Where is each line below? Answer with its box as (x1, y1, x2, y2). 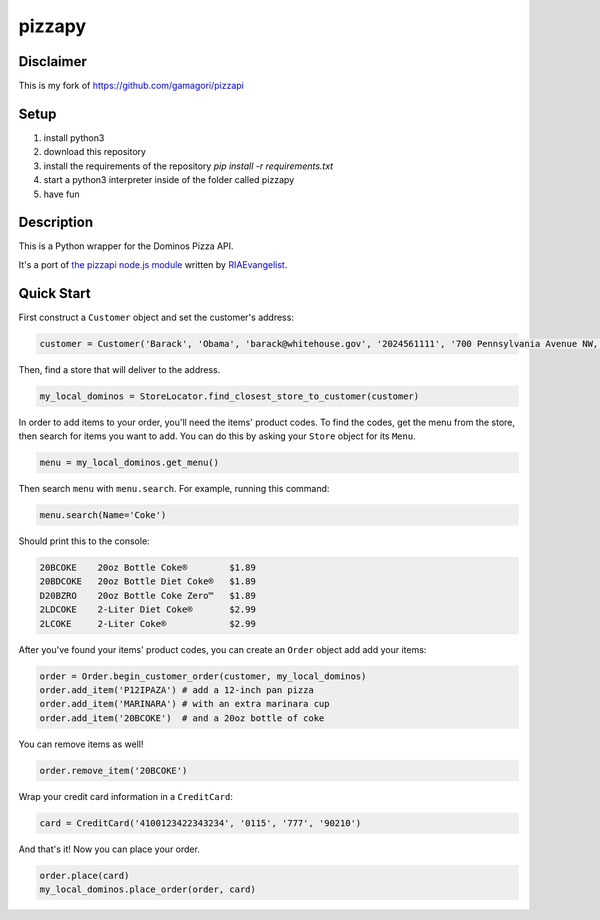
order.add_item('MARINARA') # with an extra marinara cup (39, 698, 330, 710)
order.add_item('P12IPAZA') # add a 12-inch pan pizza (39, 684, 314, 695)
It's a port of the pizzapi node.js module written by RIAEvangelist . (18, 258, 288, 270)
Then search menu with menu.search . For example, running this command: (18, 483, 330, 495)
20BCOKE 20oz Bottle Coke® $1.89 (39, 561, 257, 573)
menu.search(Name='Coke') (39, 510, 167, 521)
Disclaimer (18, 53, 87, 70)
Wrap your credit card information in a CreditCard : (18, 790, 234, 802)
